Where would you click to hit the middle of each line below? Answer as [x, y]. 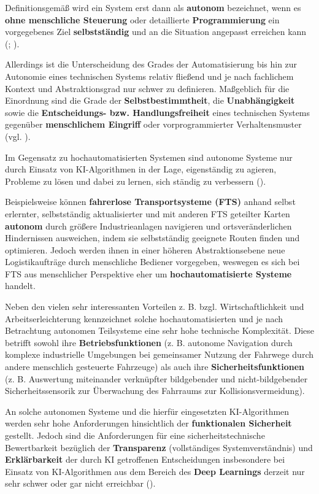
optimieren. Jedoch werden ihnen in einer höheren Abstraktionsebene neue [145, 249]
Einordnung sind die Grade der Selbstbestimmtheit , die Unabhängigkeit [150, 100]
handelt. [20, 286]
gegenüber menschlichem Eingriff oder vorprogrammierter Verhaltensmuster [153, 124]
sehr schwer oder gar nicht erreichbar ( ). [80, 483]
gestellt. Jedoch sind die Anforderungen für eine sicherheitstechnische [135, 435]
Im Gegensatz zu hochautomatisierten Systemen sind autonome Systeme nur [149, 157]
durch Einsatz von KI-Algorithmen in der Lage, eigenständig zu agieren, [141, 169]
